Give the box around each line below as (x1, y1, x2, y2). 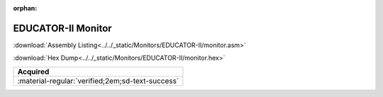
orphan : (13, 4, 38, 12)
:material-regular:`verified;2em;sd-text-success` (17, 76, 179, 86)
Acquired (17, 67, 50, 77)
